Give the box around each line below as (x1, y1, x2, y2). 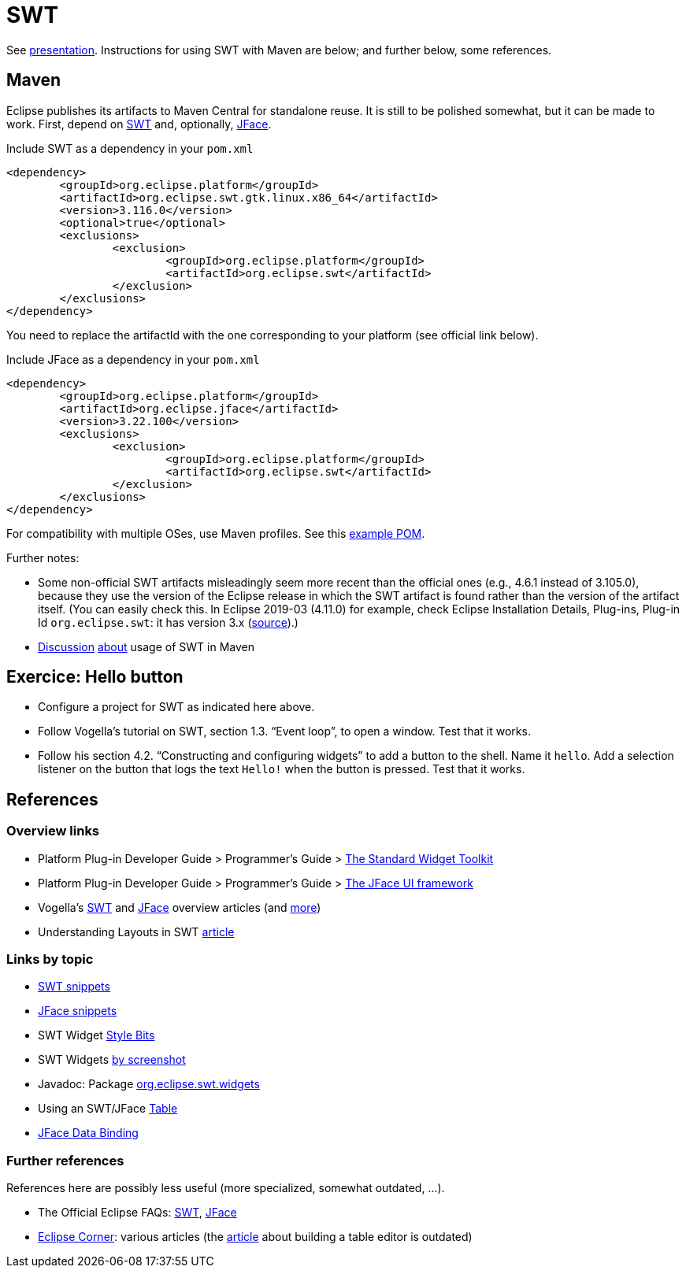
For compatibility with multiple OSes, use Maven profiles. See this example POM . (6, 526, 425, 540)
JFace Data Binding (38, 1126, 139, 1140)
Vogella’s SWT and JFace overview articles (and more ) (38, 900, 321, 914)
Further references (6, 1152, 124, 1168)
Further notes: (6, 550, 80, 565)
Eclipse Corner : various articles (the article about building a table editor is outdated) (38, 1230, 473, 1244)
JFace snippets (38, 1004, 117, 1018)
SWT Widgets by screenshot (38, 1053, 186, 1067)
